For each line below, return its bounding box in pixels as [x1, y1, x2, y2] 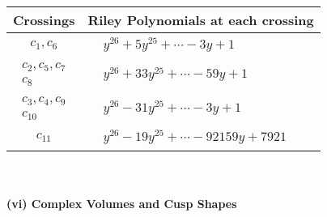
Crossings [13, 11, 75, 29]
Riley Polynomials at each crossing [87, 11, 314, 29]
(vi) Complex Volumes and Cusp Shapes [6, 194, 237, 211]
